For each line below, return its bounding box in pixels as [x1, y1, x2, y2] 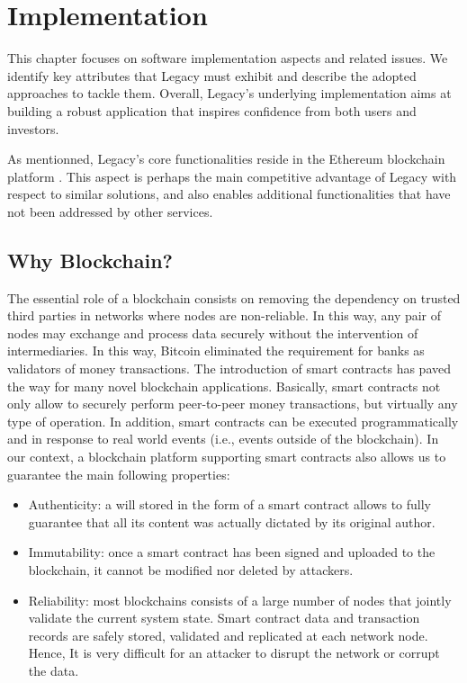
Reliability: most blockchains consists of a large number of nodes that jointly [28, 590, 452, 609]
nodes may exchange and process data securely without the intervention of [7, 323, 418, 342]
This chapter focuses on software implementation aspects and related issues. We [7, 49, 448, 67]
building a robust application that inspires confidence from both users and [7, 101, 417, 120]
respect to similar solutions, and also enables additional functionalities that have [7, 184, 451, 203]
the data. [28, 661, 79, 679]
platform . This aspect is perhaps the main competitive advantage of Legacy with [7, 166, 457, 185]
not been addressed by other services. [7, 202, 213, 220]
